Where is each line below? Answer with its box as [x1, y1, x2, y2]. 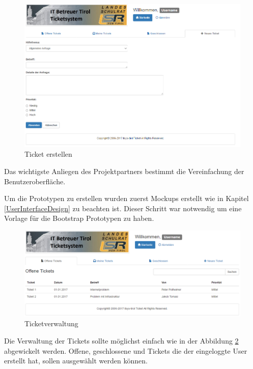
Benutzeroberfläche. [4, 176, 66, 186]
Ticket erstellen [24, 149, 72, 159]
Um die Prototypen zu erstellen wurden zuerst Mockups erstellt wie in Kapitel [4, 193, 249, 204]
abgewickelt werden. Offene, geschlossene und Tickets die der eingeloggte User [4, 345, 247, 356]
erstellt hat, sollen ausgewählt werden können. [4, 355, 148, 366]
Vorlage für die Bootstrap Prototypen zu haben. [4, 213, 154, 223]
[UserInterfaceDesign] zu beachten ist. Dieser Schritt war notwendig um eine [4, 203, 242, 213]
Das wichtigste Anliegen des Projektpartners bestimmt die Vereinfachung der [4, 165, 244, 176]
